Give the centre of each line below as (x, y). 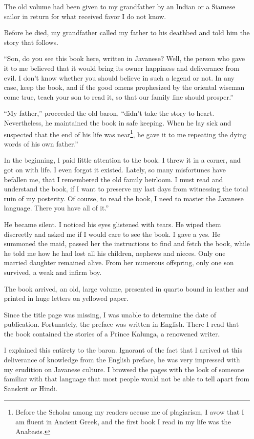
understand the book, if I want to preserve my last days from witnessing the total (126, 189)
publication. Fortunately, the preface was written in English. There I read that (122, 324)
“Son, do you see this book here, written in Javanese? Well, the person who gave (125, 58)
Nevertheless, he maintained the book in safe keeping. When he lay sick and (118, 122)
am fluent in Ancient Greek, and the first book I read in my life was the (123, 422)
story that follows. (31, 42)
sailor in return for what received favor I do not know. (85, 16)
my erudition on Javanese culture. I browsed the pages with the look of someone (124, 369)
